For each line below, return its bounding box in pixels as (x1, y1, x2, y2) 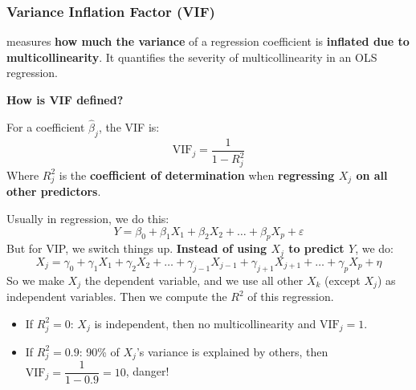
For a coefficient (6, 118, 85, 135)
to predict (288, 240, 345, 257)
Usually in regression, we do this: (6, 210, 169, 227)
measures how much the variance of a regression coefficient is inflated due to (6, 33, 410, 50)
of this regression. (247, 288, 334, 305)
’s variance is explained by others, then (136, 343, 328, 360)
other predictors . (6, 183, 101, 200)
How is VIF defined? (6, 91, 124, 108)
